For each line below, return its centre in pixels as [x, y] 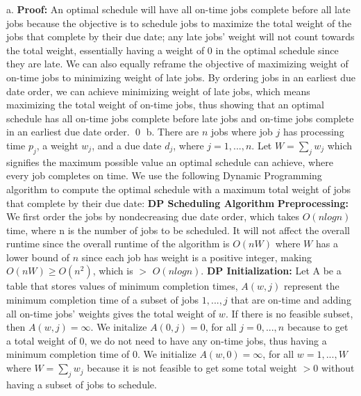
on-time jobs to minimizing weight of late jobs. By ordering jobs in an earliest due [181, 77]
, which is [113, 271]
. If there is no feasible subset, [289, 313]
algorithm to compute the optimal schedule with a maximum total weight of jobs [179, 189]
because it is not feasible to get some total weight [192, 368]
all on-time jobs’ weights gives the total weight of [111, 313]
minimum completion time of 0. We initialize [101, 354]
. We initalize [119, 327]
